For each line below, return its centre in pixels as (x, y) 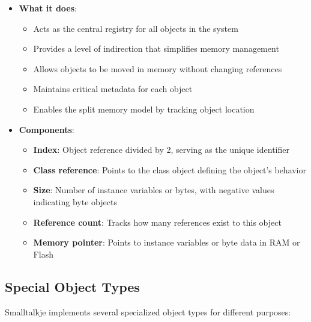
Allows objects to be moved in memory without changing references (158, 68)
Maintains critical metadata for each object (113, 89)
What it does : (48, 8)
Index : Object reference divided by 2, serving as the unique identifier (161, 150)
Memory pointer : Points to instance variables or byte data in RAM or (167, 242)
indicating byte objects (75, 201)
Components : (47, 129)
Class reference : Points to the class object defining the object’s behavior (170, 169)
